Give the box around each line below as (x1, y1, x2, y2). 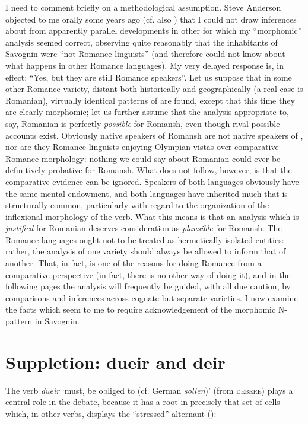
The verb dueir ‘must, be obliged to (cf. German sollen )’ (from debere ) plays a (5, 384, 293, 396)
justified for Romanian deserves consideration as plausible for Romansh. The (5, 222, 282, 234)
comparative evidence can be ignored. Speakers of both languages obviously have (5, 175, 299, 187)
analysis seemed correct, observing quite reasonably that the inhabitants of (5, 36, 278, 48)
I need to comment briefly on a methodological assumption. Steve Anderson (5, 1, 281, 13)
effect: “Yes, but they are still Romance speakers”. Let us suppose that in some (5, 71, 292, 83)
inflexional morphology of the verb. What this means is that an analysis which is (5, 210, 299, 222)
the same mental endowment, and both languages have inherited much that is (5, 187, 288, 199)
